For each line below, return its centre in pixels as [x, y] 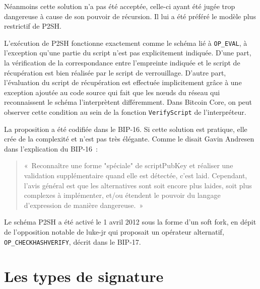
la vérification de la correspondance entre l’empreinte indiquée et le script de [122, 63]
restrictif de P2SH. [33, 26]
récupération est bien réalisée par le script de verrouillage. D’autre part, [115, 72]
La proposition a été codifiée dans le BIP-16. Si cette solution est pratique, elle [126, 129]
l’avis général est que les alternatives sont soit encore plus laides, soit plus [138, 185]
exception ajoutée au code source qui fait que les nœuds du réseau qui [112, 92]
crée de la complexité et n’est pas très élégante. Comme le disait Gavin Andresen [129, 139]
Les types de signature [84, 276]
